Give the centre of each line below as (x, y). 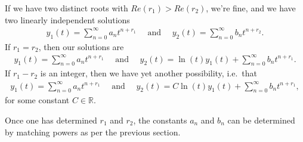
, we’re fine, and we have (251, 8)
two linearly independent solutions (67, 19)
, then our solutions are (81, 46)
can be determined (261, 120)
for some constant (37, 100)
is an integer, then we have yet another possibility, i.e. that (149, 73)
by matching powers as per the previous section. (93, 132)
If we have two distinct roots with (67, 8)
